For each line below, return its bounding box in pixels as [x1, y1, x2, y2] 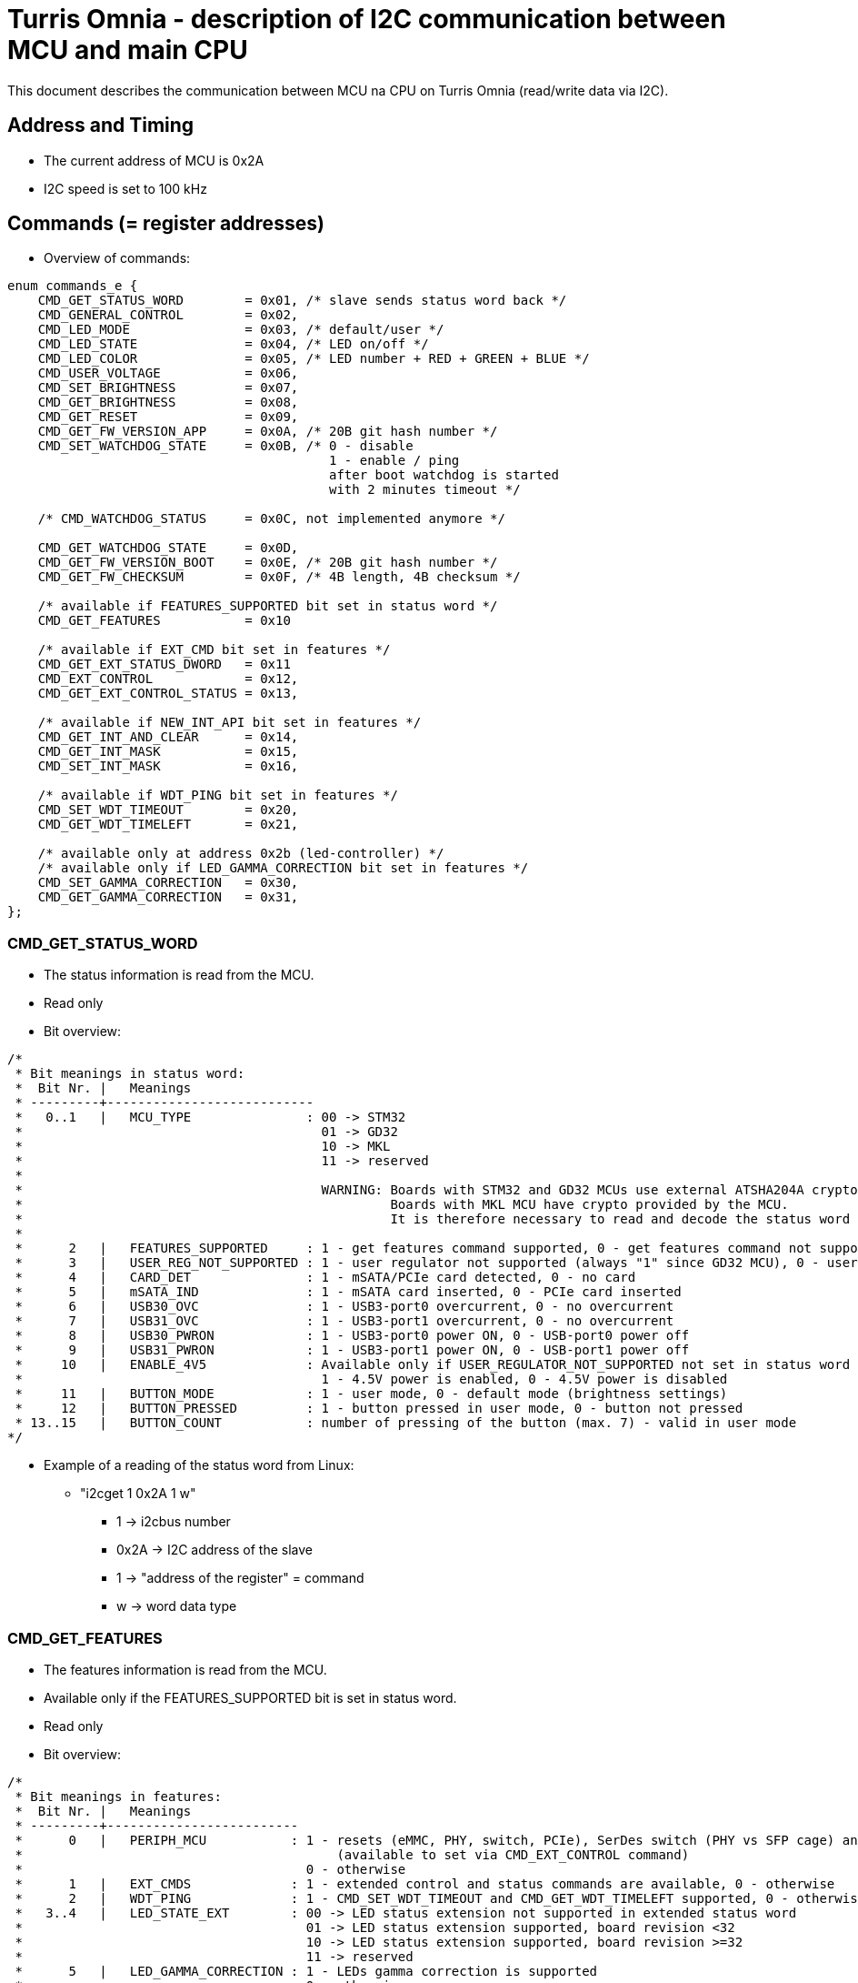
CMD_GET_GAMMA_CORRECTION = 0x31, [37, 890, 299, 905]
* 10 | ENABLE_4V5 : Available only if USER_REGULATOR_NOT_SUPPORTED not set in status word [15, 1357, 851, 1373]
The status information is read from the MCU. [44, 967, 314, 983]
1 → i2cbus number [116, 1514, 231, 1530]
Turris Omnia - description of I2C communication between [7, 4, 726, 35]
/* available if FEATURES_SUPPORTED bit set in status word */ [37, 599, 498, 614]
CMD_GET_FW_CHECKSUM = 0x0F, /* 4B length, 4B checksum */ [37, 569, 521, 585]
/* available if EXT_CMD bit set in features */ [37, 642, 391, 658]
